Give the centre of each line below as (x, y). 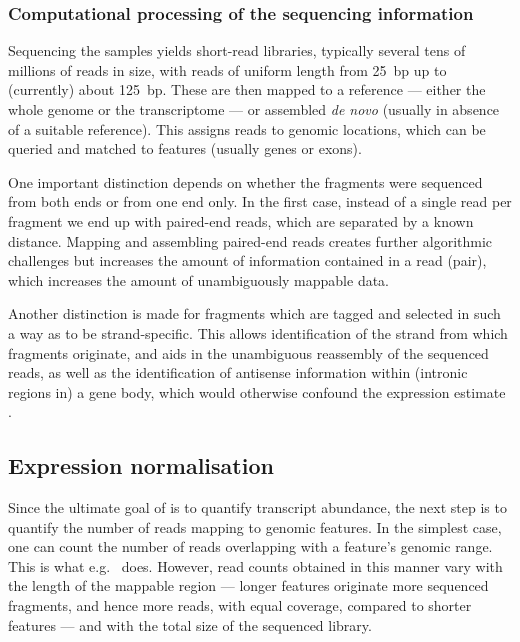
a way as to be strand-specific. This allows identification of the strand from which (258, 332)
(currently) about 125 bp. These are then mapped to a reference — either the (247, 89)
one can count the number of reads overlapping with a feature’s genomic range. (250, 546)
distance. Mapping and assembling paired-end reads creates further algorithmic (250, 240)
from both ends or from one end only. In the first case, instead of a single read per (260, 201)
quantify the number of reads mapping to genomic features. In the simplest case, (255, 526)
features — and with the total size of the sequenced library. (190, 624)
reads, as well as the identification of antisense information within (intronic (238, 372)
